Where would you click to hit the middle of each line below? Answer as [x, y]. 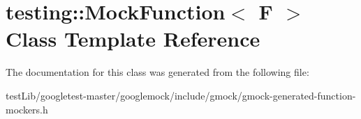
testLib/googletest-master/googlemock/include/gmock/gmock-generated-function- [181, 95]
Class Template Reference [133, 39]
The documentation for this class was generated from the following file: [157, 72]
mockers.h [27, 109]
